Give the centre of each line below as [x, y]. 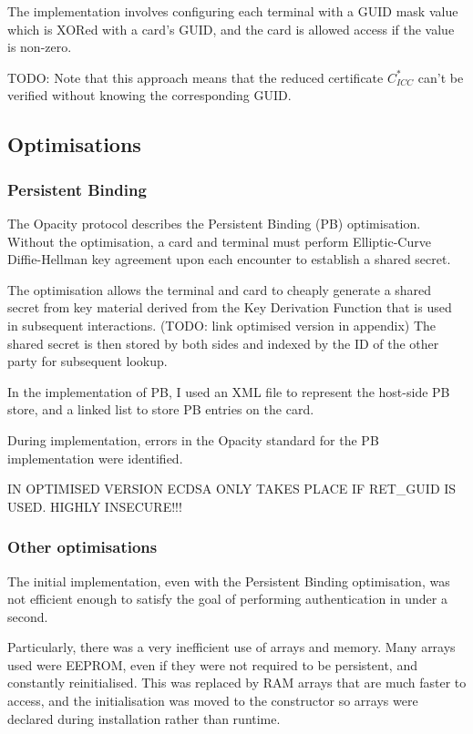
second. [28, 616]
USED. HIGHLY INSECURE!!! [95, 506]
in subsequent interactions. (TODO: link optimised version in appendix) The [222, 325]
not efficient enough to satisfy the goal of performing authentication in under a [227, 599]
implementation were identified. [95, 458]
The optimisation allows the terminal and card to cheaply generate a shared [220, 289]
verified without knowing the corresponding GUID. [149, 95]
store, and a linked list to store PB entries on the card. [161, 409]
